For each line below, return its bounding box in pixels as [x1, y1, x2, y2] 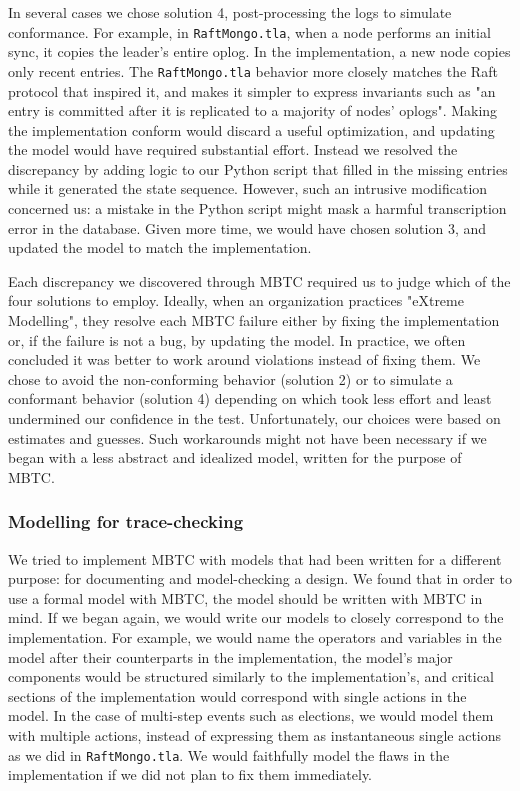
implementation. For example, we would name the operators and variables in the [8, 626, 502, 647]
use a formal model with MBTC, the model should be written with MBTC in [8, 587, 483, 608]
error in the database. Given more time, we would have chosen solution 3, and [8, 217, 487, 238]
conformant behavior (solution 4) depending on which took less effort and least [8, 388, 492, 409]
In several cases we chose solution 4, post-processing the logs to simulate [8, 2, 452, 22]
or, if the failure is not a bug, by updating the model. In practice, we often [8, 329, 466, 350]
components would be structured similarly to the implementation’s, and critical [8, 666, 494, 687]
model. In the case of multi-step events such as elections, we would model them [8, 705, 494, 726]
